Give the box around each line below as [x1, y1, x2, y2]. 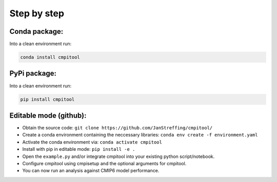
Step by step [9, 8, 64, 19]
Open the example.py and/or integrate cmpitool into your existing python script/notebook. [22, 153, 215, 160]
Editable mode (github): [9, 111, 87, 120]
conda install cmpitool [20, 54, 81, 60]
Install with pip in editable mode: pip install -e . [22, 146, 135, 152]
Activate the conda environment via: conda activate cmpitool [22, 139, 163, 145]
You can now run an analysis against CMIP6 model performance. [22, 168, 160, 174]
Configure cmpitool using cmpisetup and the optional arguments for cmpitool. [22, 160, 187, 166]
